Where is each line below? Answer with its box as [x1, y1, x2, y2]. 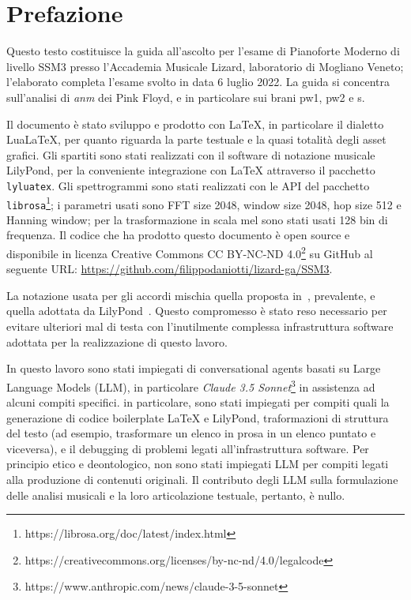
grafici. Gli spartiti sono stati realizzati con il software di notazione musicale [6, 146, 375, 163]
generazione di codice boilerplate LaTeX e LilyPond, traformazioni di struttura [6, 409, 389, 426]
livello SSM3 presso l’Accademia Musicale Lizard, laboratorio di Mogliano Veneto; [6, 58, 404, 74]
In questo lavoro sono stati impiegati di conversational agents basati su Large [6, 360, 381, 377]
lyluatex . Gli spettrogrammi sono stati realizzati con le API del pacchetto [6, 177, 370, 193]
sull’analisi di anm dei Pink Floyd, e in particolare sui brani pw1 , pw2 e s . [6, 88, 365, 105]
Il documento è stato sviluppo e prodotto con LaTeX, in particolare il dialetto [6, 115, 384, 132]
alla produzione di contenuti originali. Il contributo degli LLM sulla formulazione [6, 471, 398, 488]
